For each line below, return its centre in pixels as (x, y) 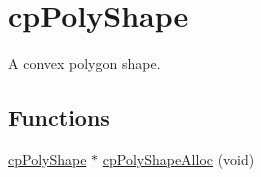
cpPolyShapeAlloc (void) (178, 158)
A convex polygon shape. (84, 63)
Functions (59, 117)
